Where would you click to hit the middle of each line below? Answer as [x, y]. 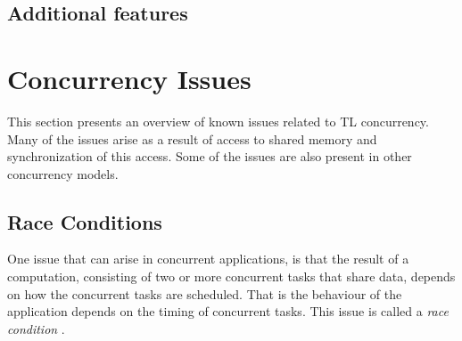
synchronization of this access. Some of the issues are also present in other [210, 156]
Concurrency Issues [129, 78]
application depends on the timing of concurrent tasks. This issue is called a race [228, 311]
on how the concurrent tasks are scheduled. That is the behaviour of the [205, 293]
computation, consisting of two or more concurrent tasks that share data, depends [231, 276]
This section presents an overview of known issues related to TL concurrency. [218, 121]
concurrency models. [63, 173]
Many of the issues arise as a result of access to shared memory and [192, 138]
